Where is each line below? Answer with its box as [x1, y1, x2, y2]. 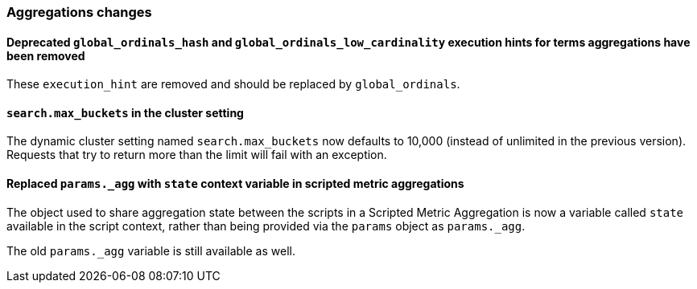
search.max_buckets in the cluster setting [6, 105, 244, 120]
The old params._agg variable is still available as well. [6, 243, 295, 258]
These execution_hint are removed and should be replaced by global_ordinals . [6, 77, 460, 92]
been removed [6, 48, 85, 63]
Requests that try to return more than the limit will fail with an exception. [6, 148, 387, 162]
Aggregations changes [6, 4, 152, 20]
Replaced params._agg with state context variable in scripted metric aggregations [6, 177, 464, 191]
